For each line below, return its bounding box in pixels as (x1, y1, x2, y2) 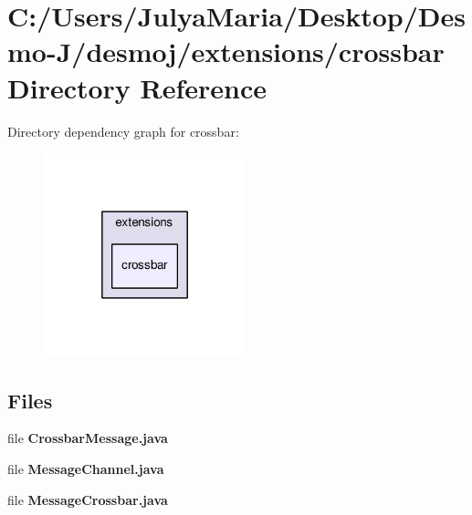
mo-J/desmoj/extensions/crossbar (7, 33, 445, 70)
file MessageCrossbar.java (7, 489, 168, 509)
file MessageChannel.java (7, 459, 164, 479)
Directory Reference (7, 68, 267, 106)
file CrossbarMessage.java (7, 428, 168, 448)
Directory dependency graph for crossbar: (7, 121, 239, 140)
